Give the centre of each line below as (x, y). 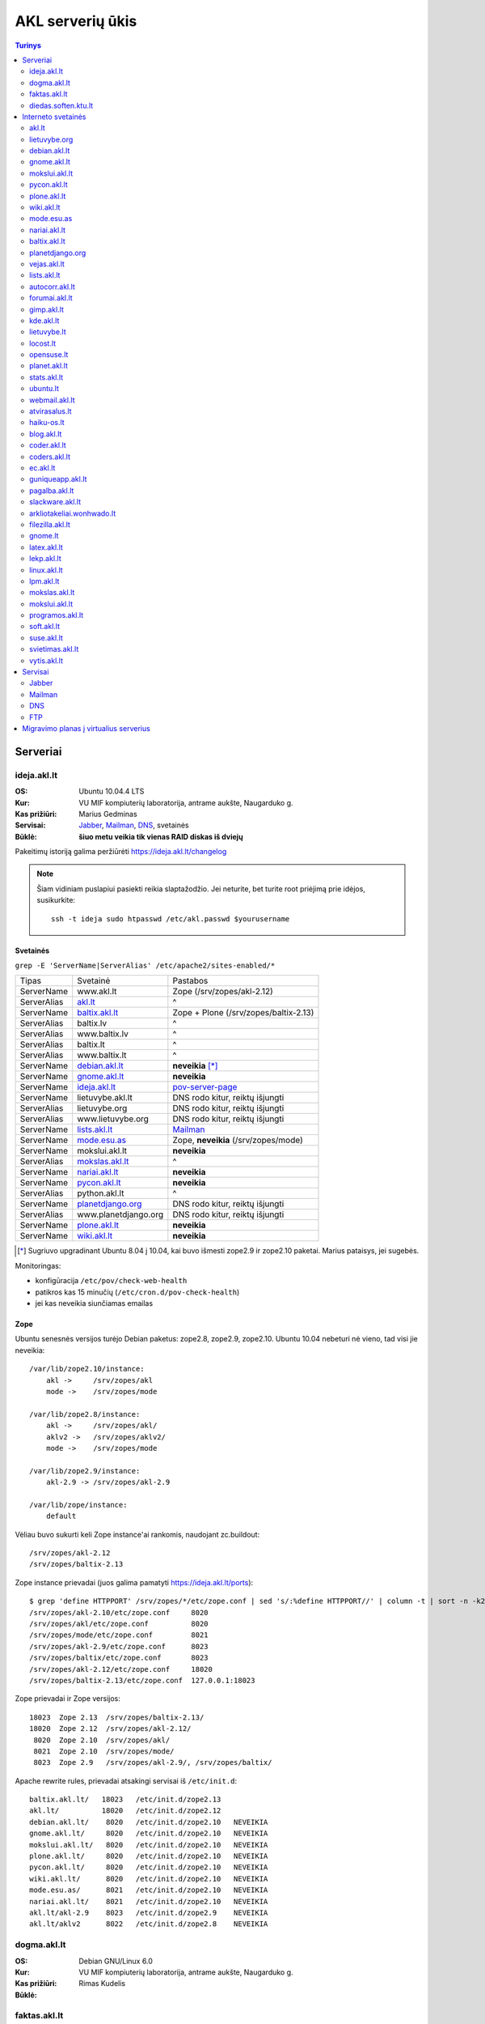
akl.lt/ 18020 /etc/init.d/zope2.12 (125, 1811)
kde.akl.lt (44, 321)
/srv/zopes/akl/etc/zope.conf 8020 (119, 1624)
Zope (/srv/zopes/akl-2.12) (223, 992)
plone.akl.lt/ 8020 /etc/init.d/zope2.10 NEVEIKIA (149, 1856)
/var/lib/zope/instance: (78, 1505)
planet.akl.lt (49, 366)
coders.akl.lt (50, 457)
